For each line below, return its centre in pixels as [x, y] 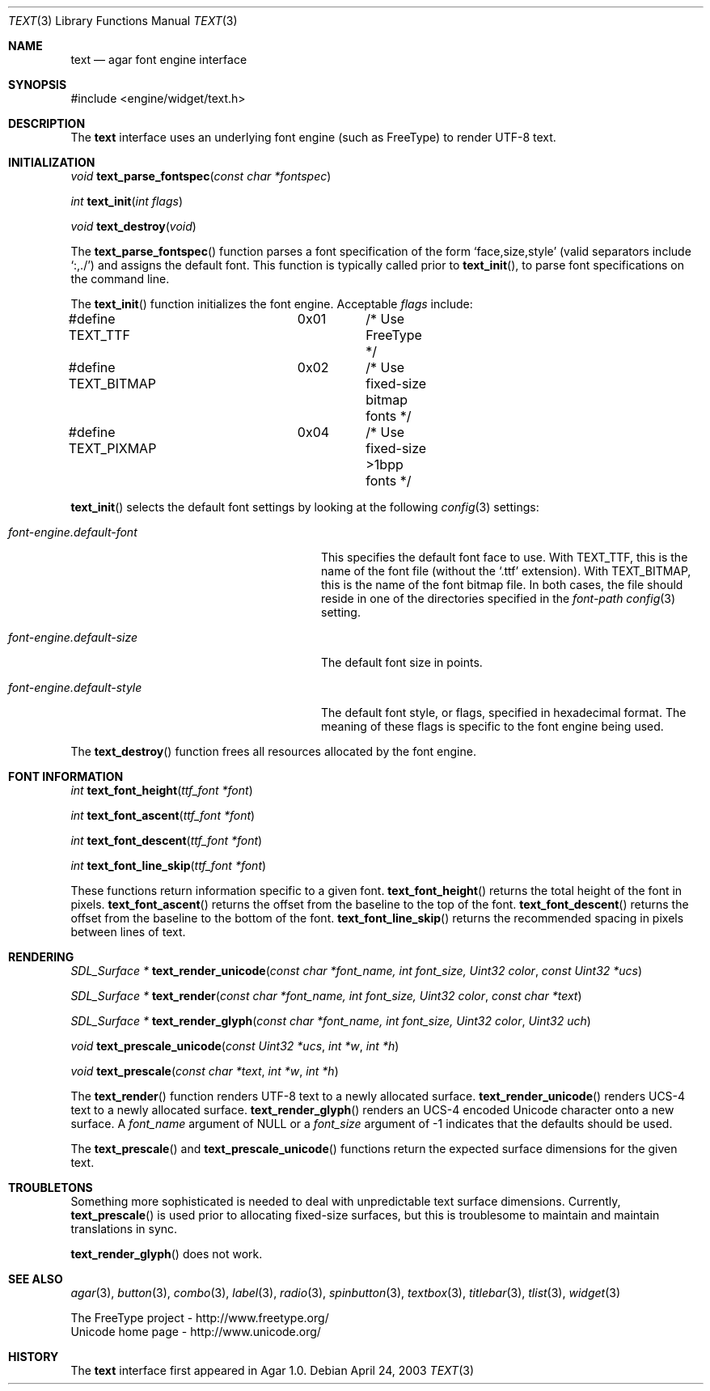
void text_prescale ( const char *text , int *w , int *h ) [205, 1071]
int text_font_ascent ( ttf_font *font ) [163, 815]
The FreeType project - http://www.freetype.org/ [200, 1318]
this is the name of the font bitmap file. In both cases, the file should [502, 585]
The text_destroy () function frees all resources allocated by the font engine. [273, 751]
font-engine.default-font [73, 532]
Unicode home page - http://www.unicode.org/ [196, 1332]
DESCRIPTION [47, 123]
